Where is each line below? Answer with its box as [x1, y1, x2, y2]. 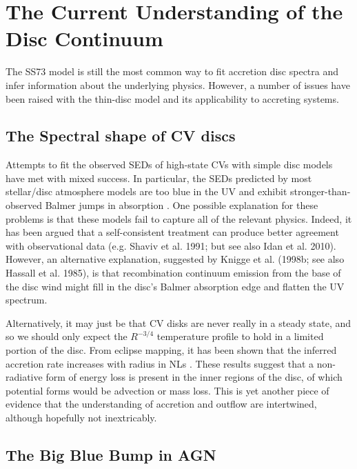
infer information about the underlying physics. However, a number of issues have [6, 77, 350, 92]
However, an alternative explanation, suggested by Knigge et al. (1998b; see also [6, 252, 345, 266]
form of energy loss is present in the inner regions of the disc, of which [45, 370, 343, 384]
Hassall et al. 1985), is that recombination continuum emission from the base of [6, 266, 341, 280]
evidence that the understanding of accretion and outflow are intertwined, [6, 397, 317, 411]
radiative [6, 370, 43, 384]
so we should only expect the [6, 329, 127, 343]
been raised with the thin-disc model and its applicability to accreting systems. [6, 91, 339, 106]
